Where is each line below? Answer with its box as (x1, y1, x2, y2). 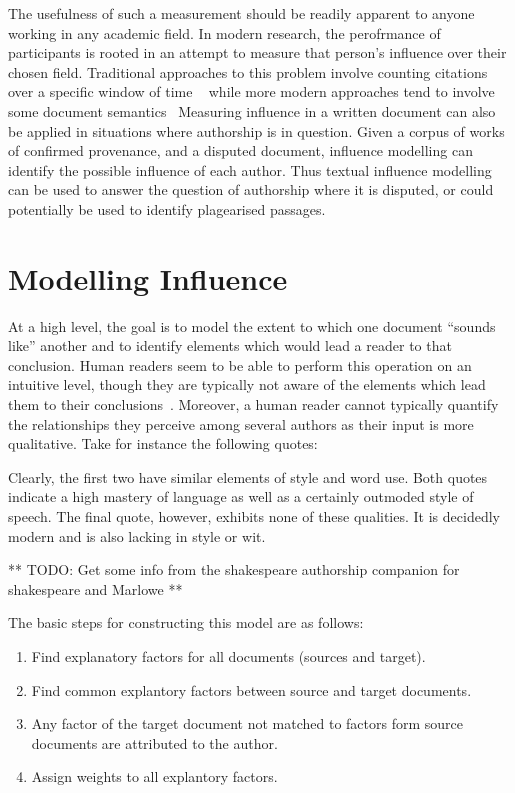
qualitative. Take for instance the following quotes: (8, 433, 318, 454)
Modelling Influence (8, 257, 288, 298)
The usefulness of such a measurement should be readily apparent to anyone (8, 3, 475, 23)
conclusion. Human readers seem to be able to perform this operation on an (8, 354, 472, 375)
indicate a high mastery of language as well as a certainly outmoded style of (8, 486, 474, 507)
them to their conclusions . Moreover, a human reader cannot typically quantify (8, 394, 499, 415)
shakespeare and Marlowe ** (8, 578, 183, 599)
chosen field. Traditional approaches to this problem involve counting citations (8, 61, 488, 82)
